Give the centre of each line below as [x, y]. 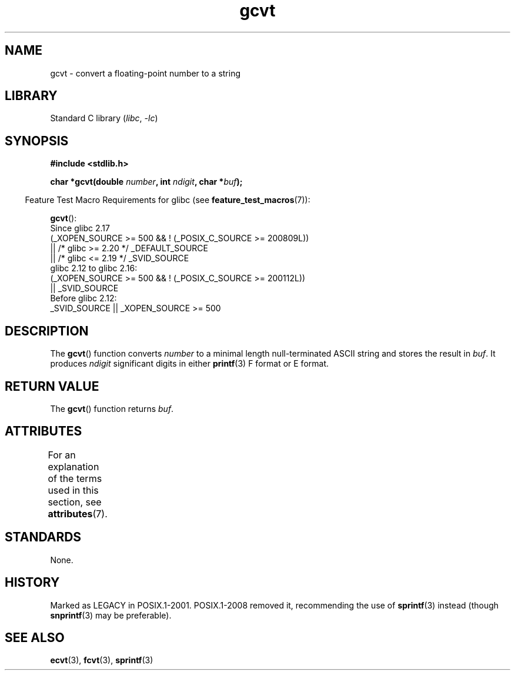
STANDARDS [43, 537]
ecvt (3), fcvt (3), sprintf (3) [102, 660]
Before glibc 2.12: [83, 298]
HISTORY [32, 583]
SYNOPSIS [37, 141]
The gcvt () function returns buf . [112, 408]
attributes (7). [78, 513]
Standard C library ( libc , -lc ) [104, 118]
